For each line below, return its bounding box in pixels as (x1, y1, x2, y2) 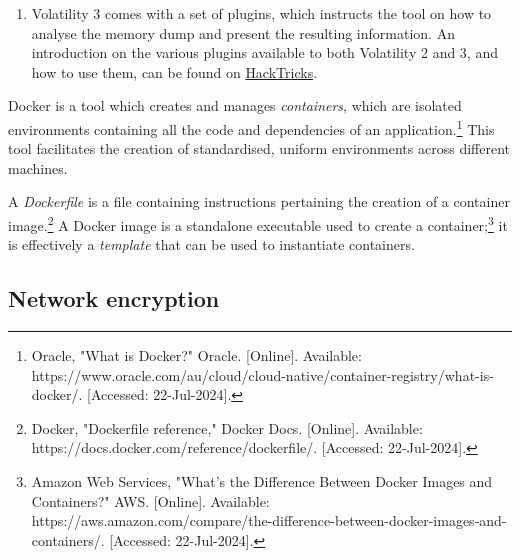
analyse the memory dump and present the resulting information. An (31, 22, 455, 43)
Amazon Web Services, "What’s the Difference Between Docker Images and (31, 471, 493, 492)
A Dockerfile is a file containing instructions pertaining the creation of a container (8, 191, 510, 212)
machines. (8, 157, 68, 178)
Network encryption (8, 283, 220, 314)
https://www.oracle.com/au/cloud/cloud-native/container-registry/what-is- (31, 364, 494, 385)
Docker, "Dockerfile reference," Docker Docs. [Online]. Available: (31, 417, 423, 438)
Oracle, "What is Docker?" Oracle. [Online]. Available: (31, 345, 362, 366)
